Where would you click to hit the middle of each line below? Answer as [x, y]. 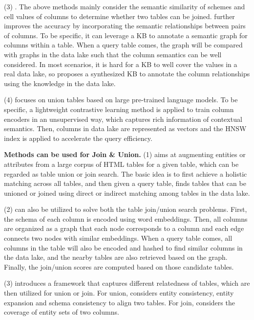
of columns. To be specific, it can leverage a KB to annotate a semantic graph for [126, 35]
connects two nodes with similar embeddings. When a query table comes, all [118, 238]
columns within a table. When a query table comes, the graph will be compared [123, 45]
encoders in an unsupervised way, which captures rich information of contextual [123, 119]
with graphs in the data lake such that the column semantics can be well [113, 54]
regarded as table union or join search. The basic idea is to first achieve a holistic [126, 173]
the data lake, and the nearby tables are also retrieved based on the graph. [116, 257]
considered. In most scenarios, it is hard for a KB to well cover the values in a [121, 64]
